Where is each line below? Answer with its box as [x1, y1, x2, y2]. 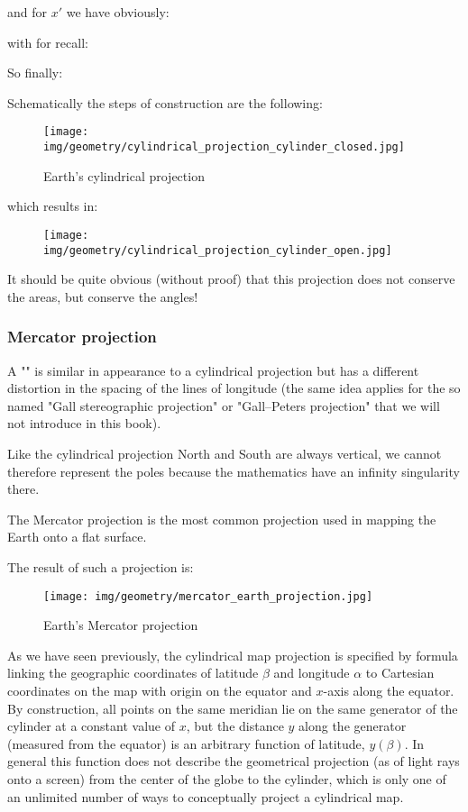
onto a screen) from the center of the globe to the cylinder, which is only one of [7, 769, 446, 788]
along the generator [298, 716, 407, 735]
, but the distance [186, 716, 284, 735]
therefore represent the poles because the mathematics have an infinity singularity [7, 461, 460, 480]
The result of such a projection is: [7, 557, 194, 576]
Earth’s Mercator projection [43, 616, 198, 634]
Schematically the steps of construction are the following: [7, 93, 323, 112]
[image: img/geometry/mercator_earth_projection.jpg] [43, 589, 373, 603]
